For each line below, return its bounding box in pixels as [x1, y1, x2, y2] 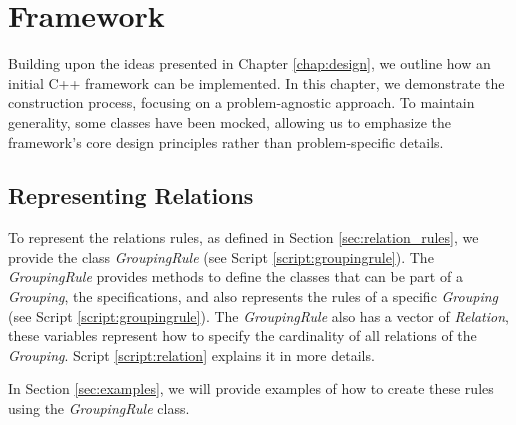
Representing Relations [8, 180, 254, 211]
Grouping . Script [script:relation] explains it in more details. [8, 344, 375, 365]
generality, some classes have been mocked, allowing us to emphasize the [8, 111, 451, 132]
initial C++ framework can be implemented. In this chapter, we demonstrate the [8, 72, 505, 93]
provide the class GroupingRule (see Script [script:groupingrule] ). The [8, 246, 434, 267]
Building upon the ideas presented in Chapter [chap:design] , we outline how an [8, 53, 491, 74]
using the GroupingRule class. [8, 398, 190, 419]
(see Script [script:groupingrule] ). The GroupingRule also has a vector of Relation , [8, 305, 509, 326]
